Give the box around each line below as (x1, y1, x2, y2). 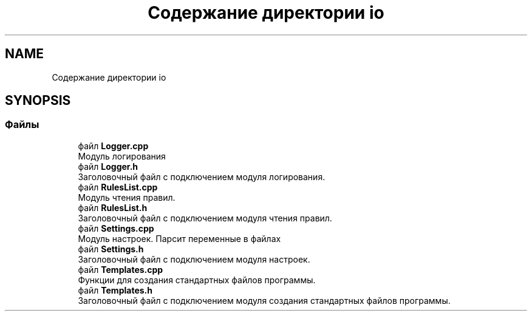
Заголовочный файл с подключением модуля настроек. (78, 254, 310, 264)
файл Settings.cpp (78, 223, 154, 234)
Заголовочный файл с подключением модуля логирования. (78, 171, 326, 182)
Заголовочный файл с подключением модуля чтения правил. (78, 212, 332, 223)
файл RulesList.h (78, 202, 148, 213)
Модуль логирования (78, 150, 166, 161)
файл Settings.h (78, 243, 144, 254)
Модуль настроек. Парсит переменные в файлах (78, 233, 281, 244)
